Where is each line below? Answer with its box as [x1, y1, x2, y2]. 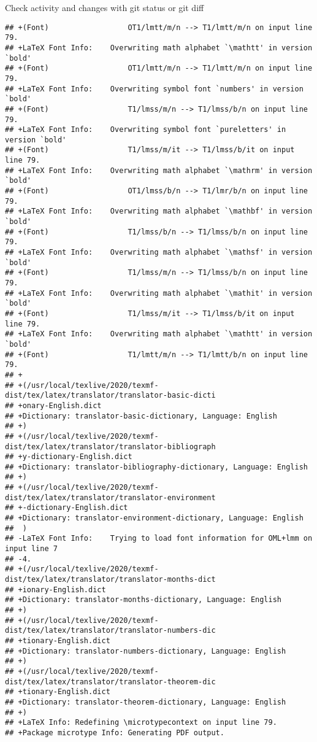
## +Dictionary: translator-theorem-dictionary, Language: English [5, 697, 286, 706]
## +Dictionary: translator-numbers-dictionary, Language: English [5, 646, 286, 655]
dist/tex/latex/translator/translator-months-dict [5, 575, 216, 584]
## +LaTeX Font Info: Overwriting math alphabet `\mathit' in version [5, 288, 313, 298]
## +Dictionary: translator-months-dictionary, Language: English [5, 595, 282, 605]
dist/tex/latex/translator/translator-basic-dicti [5, 391, 216, 400]
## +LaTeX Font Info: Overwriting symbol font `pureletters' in [5, 125, 286, 134]
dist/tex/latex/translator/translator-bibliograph [5, 442, 216, 451]
